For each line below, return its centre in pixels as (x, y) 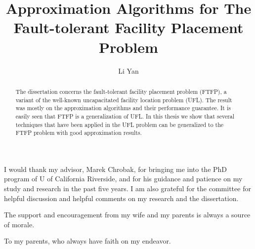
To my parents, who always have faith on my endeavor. (87, 241)
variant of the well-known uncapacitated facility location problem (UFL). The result (124, 100)
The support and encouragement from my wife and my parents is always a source (127, 215)
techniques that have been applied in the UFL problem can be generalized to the (120, 124)
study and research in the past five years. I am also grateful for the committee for (127, 188)
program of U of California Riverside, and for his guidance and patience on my (123, 179)
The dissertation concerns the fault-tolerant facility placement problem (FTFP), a (121, 91)
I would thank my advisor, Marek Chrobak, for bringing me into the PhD (116, 169)
